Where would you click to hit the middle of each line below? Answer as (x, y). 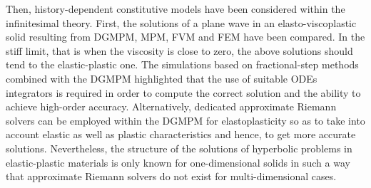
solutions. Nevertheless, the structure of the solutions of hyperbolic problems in (179, 148)
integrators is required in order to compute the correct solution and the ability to (183, 92)
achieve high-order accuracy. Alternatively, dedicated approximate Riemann (171, 106)
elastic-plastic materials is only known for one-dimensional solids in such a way (178, 162)
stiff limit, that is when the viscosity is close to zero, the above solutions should (179, 50)
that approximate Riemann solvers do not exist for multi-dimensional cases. (171, 176)
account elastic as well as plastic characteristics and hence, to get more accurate (181, 134)
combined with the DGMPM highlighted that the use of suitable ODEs (162, 78)
